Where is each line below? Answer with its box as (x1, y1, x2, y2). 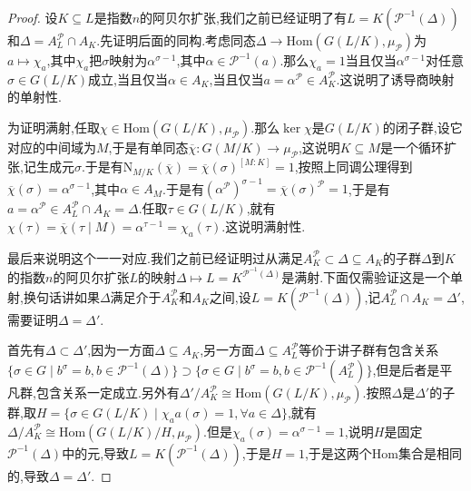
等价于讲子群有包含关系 (299, 340, 439, 359)
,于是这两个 (304, 443, 372, 462)
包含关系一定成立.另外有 (35, 383, 180, 401)
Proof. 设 (7, 8, 58, 26)
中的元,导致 (62, 443, 130, 462)
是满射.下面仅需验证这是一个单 (281, 268, 464, 287)
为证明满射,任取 (7, 117, 100, 136)
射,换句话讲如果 (7, 287, 100, 306)
